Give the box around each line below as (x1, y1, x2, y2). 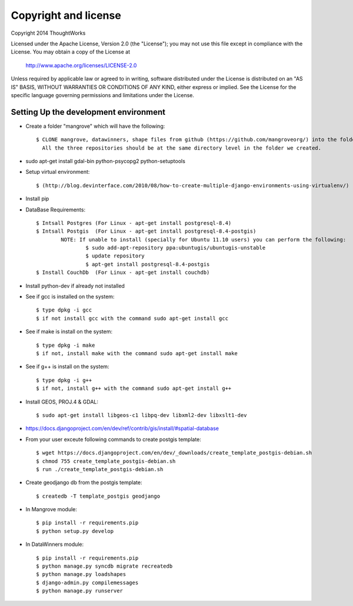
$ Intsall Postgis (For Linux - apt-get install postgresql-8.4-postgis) (36, 228, 257, 235)
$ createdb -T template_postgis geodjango (36, 492, 161, 499)
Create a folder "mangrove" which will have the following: (25, 122, 165, 130)
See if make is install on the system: (25, 328, 113, 335)
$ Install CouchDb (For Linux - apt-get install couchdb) (36, 269, 210, 276)
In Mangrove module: (25, 506, 78, 513)
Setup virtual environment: (25, 168, 90, 175)
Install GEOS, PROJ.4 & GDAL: (25, 398, 98, 405)
